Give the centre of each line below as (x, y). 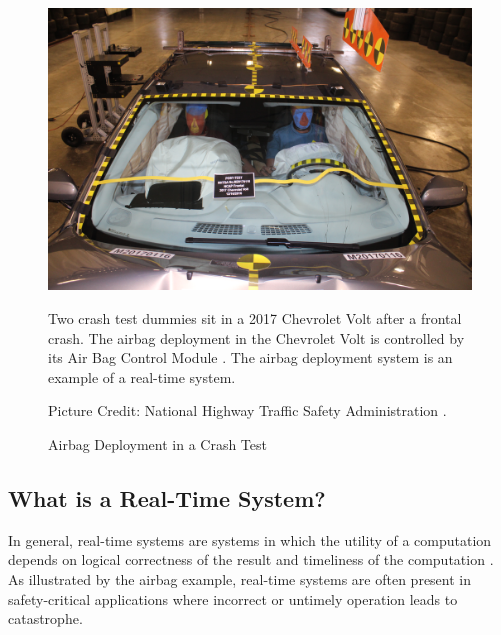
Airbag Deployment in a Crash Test (157, 443)
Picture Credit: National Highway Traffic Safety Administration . (247, 410)
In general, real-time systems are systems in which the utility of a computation (250, 539)
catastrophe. (45, 618)
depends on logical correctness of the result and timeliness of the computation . (251, 559)
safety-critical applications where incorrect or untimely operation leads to (233, 598)
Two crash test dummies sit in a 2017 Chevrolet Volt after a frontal (255, 317)
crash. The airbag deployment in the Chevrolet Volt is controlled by (256, 337)
